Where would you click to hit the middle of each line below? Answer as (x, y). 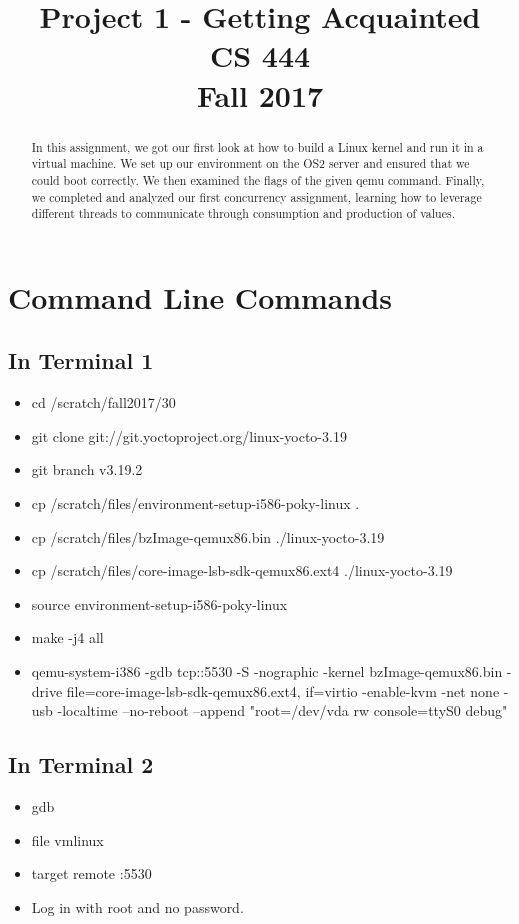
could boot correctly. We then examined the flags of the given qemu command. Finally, (258, 179)
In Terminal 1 (81, 360)
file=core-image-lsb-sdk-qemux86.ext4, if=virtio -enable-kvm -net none (283, 690)
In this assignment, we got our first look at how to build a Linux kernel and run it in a (257, 146)
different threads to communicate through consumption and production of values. (243, 213)
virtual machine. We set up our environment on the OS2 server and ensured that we (250, 163)
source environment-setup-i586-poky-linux (159, 603)
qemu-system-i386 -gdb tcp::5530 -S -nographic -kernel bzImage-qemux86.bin (267, 670)
